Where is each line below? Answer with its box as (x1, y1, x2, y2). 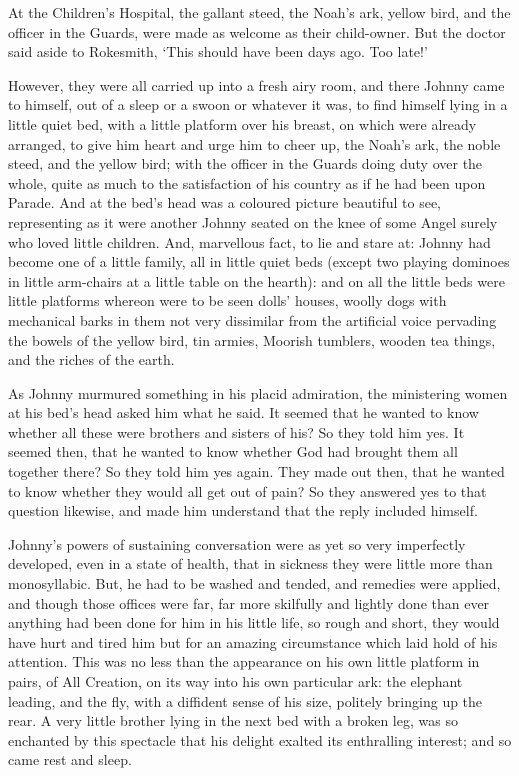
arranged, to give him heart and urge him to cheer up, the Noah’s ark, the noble (8, 133, 501, 154)
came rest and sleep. (8, 749, 132, 770)
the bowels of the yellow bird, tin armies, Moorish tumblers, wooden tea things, (8, 329, 496, 350)
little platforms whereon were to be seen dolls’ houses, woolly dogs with (8, 290, 447, 311)
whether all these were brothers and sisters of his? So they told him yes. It (8, 421, 465, 442)
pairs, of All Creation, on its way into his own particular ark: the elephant (8, 671, 463, 691)
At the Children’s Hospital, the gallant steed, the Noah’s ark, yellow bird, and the (8, 2, 511, 22)
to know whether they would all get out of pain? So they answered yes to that (8, 480, 487, 501)
